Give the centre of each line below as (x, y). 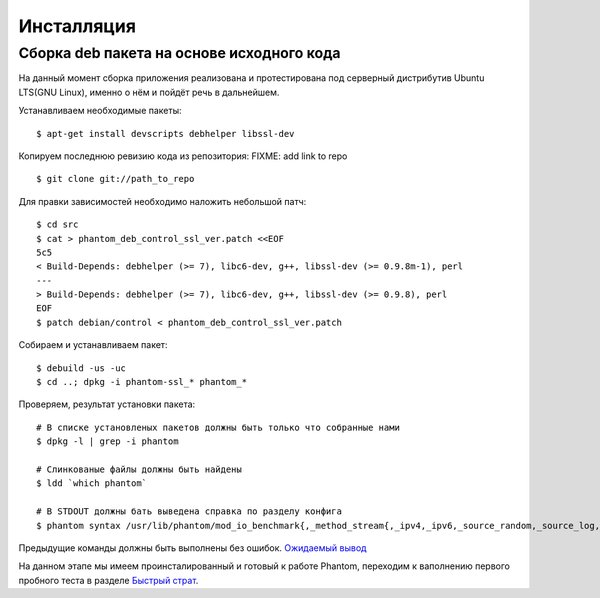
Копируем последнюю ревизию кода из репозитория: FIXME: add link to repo (183, 156)
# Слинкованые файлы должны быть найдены (139, 469)
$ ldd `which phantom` (92, 483)
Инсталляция (77, 26)
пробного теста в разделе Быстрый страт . (108, 580)
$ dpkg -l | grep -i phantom (107, 441)
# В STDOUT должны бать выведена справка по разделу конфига (189, 511)
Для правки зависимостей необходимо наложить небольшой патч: (162, 201)
